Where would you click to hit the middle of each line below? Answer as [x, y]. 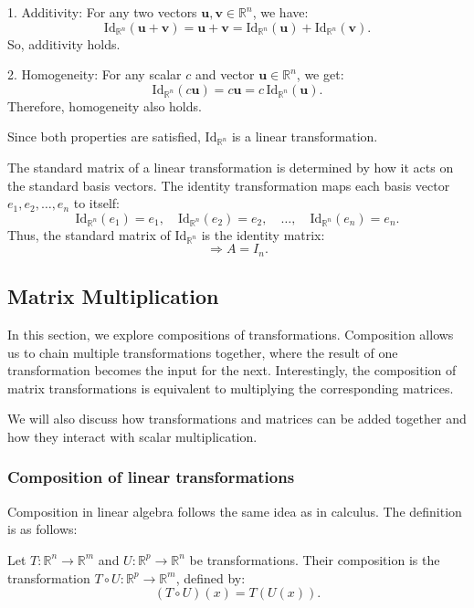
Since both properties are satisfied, [104, 136]
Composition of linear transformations [151, 477]
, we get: [320, 74]
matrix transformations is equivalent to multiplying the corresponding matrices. [231, 388]
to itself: [96, 203]
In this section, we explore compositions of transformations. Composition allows [231, 334]
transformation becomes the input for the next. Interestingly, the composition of [232, 370]
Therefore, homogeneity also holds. [105, 105]
